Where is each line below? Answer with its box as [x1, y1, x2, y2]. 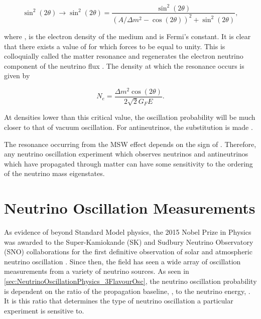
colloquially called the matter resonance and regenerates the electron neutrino [4, 51, 243, 61]
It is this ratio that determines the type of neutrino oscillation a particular [4, 295, 233, 306]
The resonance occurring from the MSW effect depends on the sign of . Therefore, [4, 138, 256, 149]
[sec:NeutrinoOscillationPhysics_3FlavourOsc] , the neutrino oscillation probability [4, 276, 257, 286]
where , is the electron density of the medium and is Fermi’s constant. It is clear [4, 31, 251, 41]
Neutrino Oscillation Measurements [4, 198, 255, 218]
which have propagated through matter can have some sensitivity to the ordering [4, 158, 253, 169]
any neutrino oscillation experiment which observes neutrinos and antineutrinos [4, 148, 248, 159]
